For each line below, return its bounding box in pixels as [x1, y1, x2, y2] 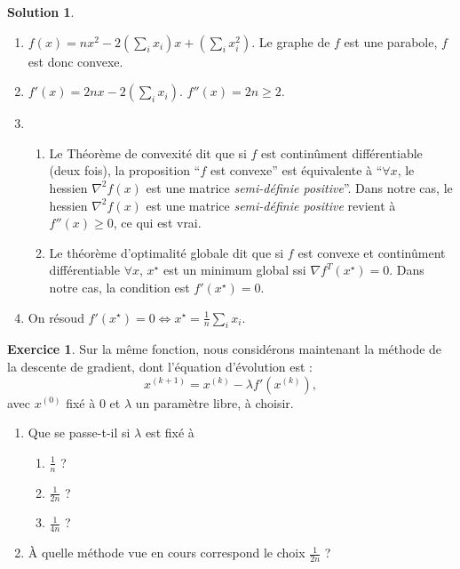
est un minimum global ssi [163, 260, 306, 279]
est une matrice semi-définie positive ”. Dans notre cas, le [146, 178, 453, 196]
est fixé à [145, 423, 194, 442]
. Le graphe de [251, 32, 330, 51]
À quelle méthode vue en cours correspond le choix [28, 543, 305, 562]
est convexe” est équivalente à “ [210, 161, 383, 180]
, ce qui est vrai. [113, 213, 202, 232]
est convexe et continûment [297, 243, 446, 261]
